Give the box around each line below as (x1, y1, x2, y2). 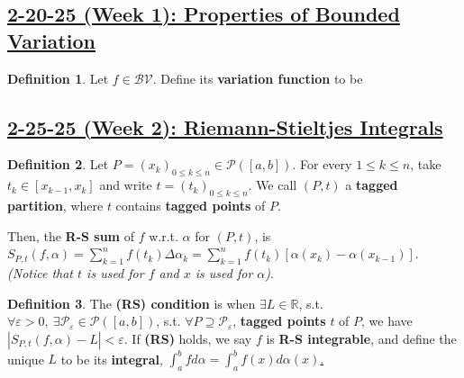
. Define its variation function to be (152, 68, 363, 87)
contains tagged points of (115, 195, 266, 214)
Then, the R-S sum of (7, 226, 134, 245)
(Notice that (7, 263, 74, 282)
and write (99, 175, 152, 194)
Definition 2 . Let (7, 155, 109, 174)
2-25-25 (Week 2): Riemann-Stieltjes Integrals (7, 112, 443, 140)
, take (410, 155, 441, 174)
